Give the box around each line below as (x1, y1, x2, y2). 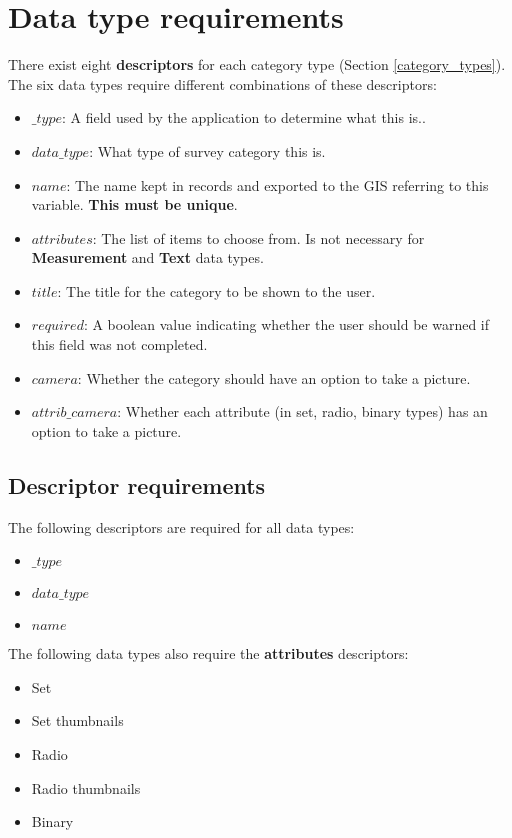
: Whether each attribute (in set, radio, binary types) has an (117, 401, 488, 422)
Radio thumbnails (31, 777, 141, 798)
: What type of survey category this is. (89, 140, 326, 161)
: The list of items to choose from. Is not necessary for (92, 227, 425, 248)
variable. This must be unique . (31, 194, 238, 215)
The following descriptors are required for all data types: (8, 516, 355, 537)
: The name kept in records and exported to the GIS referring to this (66, 174, 489, 195)
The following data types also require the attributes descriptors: (8, 643, 409, 664)
